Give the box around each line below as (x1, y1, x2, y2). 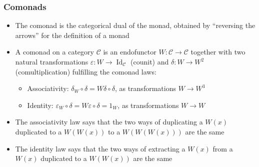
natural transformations (15, 56, 88, 66)
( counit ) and (130, 56, 169, 66)
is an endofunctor (103, 46, 156, 57)
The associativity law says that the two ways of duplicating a (15, 116, 203, 127)
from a (212, 143, 233, 153)
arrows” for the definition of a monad (15, 29, 129, 40)
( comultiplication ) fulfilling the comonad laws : (15, 66, 156, 76)
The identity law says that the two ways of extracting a (15, 143, 185, 153)
